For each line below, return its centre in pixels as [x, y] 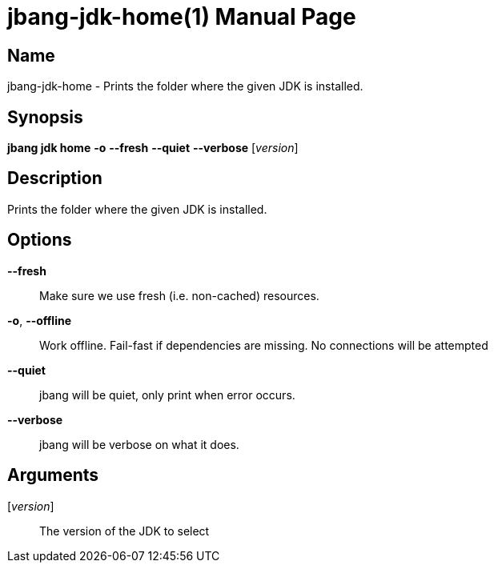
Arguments [53, 475]
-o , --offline [40, 320]
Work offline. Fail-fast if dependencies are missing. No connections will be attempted [264, 345]
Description [55, 178]
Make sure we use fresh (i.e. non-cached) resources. [179, 295]
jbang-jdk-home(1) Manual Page [182, 17]
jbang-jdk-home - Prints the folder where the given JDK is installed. [185, 86]
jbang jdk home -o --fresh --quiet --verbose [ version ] [153, 148]
